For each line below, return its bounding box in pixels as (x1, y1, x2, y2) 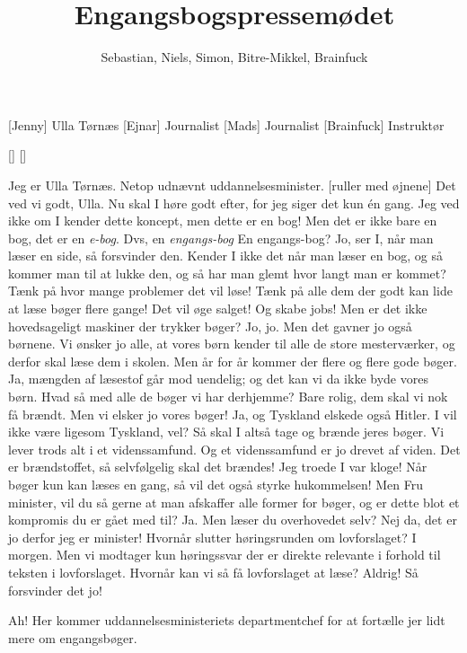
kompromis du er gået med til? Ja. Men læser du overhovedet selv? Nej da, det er (8, 510, 457, 529)
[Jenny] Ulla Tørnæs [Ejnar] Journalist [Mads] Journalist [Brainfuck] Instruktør (8, 115, 445, 134)
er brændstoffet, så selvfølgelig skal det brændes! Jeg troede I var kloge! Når (8, 457, 427, 476)
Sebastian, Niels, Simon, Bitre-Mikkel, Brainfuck (101, 48, 368, 66)
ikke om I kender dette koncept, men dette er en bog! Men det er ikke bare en (8, 211, 437, 230)
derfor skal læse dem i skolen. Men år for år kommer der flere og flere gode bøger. (8, 351, 457, 370)
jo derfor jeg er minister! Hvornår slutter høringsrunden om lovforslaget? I (8, 527, 417, 546)
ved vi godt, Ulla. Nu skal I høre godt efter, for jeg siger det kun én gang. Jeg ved (8, 193, 460, 212)
